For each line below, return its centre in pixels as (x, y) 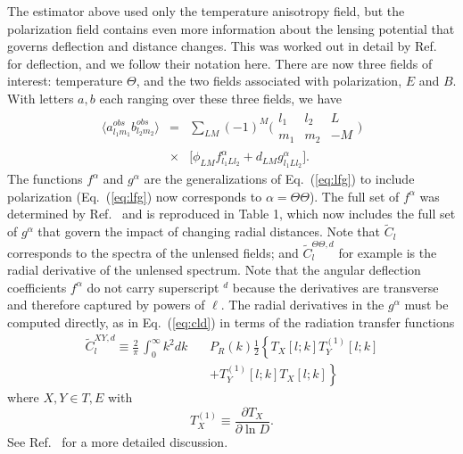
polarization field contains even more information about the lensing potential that (231, 28)
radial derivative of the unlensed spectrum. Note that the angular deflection (214, 270)
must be (426, 305)
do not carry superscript (153, 287)
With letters (41, 98)
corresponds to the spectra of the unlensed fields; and (153, 252)
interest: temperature (65, 81)
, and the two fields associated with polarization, (269, 81)
